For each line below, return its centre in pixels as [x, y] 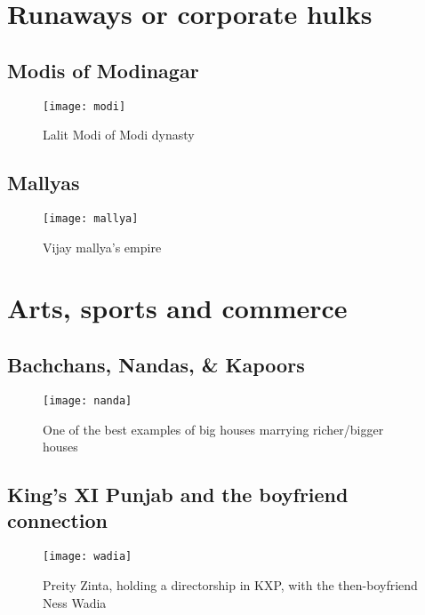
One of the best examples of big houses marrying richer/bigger [213, 429]
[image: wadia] [88, 557]
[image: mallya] [91, 219]
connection [58, 520]
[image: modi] [84, 106]
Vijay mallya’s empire [102, 247]
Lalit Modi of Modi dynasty [119, 135]
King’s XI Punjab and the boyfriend [178, 495]
